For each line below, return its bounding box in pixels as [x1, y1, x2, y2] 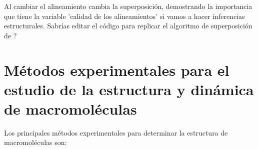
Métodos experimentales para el [4, 59, 229, 80]
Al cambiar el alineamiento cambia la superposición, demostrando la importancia [4, 1, 252, 11]
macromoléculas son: [4, 137, 67, 148]
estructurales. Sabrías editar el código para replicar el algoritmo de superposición [4, 20, 252, 31]
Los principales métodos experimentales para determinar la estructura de [4, 127, 228, 138]
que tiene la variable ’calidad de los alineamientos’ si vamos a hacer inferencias [4, 10, 245, 21]
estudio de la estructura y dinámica [4, 79, 254, 99]
